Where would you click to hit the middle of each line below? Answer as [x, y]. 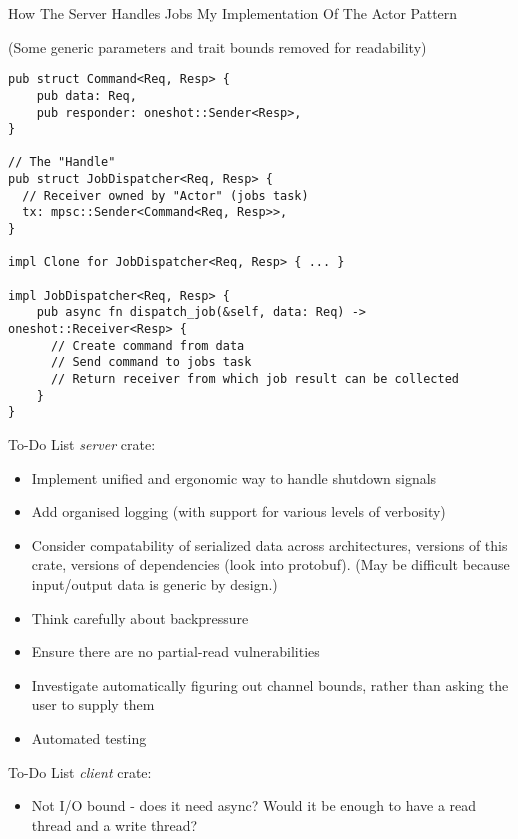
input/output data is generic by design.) [154, 583]
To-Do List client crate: [80, 771]
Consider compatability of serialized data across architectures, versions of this [269, 544]
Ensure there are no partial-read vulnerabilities [175, 651]
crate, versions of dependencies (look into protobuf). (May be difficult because [270, 564]
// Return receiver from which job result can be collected [255, 379]
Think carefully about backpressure [140, 617]
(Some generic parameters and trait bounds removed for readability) [217, 46]
